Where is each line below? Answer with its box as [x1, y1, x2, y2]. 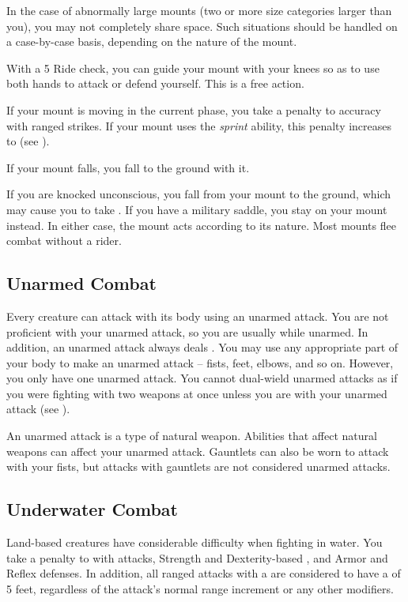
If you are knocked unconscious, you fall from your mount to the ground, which [6, 186, 391, 202]
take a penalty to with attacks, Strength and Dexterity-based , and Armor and [6, 549, 388, 566]
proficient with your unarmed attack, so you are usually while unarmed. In [6, 323, 368, 340]
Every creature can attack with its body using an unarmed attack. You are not [6, 307, 389, 324]
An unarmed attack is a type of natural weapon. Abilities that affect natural [6, 427, 377, 444]
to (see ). [6, 133, 50, 149]
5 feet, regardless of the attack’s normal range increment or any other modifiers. [6, 580, 394, 596]
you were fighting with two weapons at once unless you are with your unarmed [6, 385, 387, 401]
